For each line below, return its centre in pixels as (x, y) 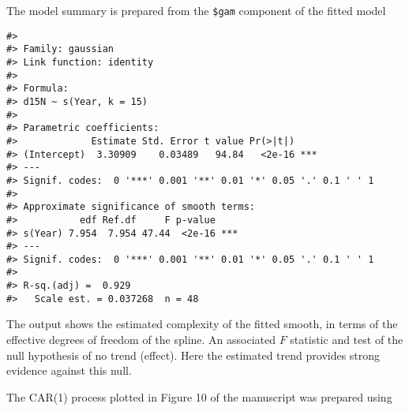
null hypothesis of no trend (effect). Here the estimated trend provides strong (193, 355)
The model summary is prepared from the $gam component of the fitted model (196, 10)
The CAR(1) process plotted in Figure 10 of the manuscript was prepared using (199, 396)
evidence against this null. (69, 370)
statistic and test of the (347, 340)
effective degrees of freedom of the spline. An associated (141, 340)
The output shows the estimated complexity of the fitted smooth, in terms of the (202, 324)
